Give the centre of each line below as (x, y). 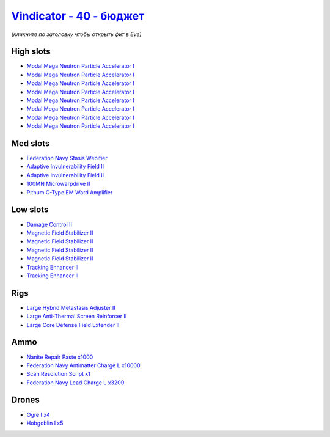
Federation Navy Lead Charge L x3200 (75, 383)
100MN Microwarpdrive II (58, 184)
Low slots (30, 210)
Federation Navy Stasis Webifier (67, 158)
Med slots (31, 143)
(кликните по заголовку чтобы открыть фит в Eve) (76, 34)
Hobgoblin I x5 (45, 423)
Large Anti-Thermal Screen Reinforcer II (77, 316)
